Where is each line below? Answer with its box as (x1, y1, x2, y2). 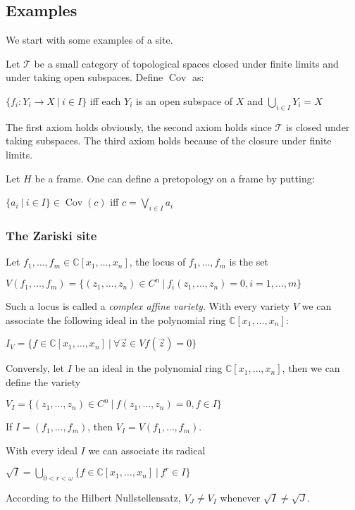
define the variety (6, 375, 81, 390)
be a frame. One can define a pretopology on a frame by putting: (35, 170, 315, 185)
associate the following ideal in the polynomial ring (6, 312, 226, 327)
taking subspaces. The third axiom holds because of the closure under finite (6, 133, 332, 148)
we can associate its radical (88, 442, 206, 457)
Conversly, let (6, 361, 64, 375)
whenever (220, 490, 261, 504)
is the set (229, 254, 268, 269)
